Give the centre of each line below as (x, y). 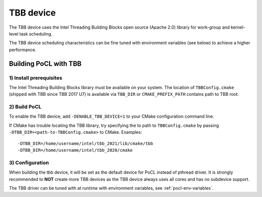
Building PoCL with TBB (45, 63)
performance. (23, 50)
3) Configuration (29, 162)
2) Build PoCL (25, 107)
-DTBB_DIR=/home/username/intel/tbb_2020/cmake (75, 150)
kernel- (238, 27)
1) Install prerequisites (36, 78)
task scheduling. (36, 34)
